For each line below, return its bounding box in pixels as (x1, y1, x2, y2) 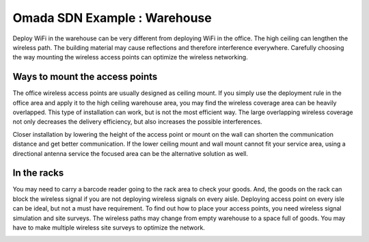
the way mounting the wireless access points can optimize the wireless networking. (12, 53, 249, 62)
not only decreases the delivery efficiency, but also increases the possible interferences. (12, 118, 262, 126)
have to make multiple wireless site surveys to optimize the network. (12, 224, 205, 232)
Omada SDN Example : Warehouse (12, 10, 212, 25)
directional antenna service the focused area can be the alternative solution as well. (12, 149, 249, 157)
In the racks (12, 167, 64, 179)
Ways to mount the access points (12, 71, 158, 83)
